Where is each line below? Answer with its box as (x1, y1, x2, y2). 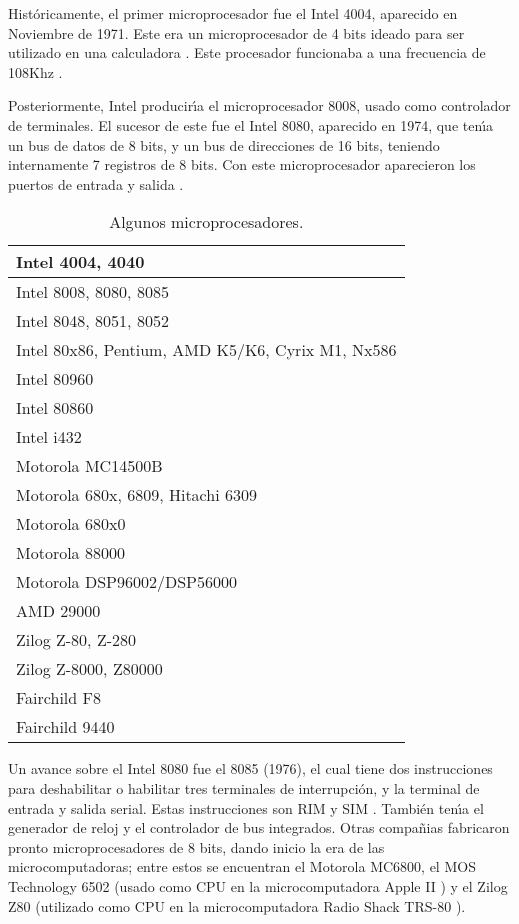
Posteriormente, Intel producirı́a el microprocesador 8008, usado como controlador (8, 95, 511, 116)
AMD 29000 (16, 599, 101, 623)
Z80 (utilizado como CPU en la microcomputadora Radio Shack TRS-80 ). (8, 895, 466, 916)
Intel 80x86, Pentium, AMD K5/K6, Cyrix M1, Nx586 (16, 338, 397, 362)
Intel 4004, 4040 (16, 250, 145, 274)
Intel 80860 (16, 396, 94, 420)
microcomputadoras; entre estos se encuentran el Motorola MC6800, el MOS (8, 856, 476, 877)
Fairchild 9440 (16, 715, 115, 739)
